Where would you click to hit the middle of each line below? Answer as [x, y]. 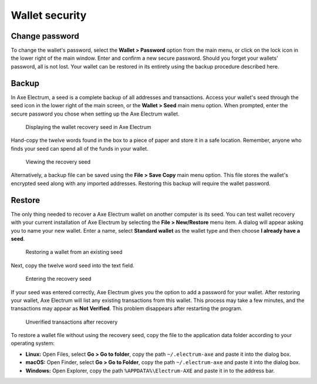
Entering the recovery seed [58, 279]
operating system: [33, 344]
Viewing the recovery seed [58, 162]
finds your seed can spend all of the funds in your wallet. [80, 148]
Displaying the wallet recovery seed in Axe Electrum [88, 127]
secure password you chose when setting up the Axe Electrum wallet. [95, 114]
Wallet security [49, 15]
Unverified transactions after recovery [72, 322]
